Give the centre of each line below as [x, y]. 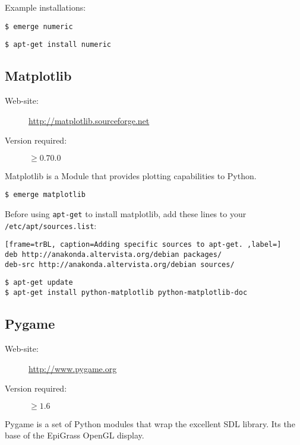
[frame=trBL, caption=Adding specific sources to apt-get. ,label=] [143, 245]
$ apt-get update [39, 283]
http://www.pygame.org [73, 368]
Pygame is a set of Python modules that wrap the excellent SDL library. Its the [150, 423]
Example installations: [45, 7]
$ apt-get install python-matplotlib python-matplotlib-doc [126, 293]
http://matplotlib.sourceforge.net [89, 120]
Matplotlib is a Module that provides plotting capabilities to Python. [131, 175]
